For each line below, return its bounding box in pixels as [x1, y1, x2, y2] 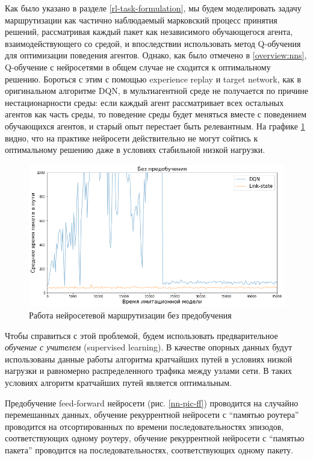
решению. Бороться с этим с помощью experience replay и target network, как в [5, 72, 302, 85]
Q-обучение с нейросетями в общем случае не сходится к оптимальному [5, 60, 271, 73]
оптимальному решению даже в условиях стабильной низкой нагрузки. [5, 143, 265, 156]
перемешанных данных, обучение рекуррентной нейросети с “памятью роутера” [5, 408, 299, 421]
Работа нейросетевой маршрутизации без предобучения [29, 309, 232, 322]
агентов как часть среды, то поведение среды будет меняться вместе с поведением [5, 108, 307, 120]
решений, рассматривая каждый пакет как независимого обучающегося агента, [5, 25, 293, 38]
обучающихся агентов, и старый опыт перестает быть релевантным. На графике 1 [5, 119, 305, 132]
